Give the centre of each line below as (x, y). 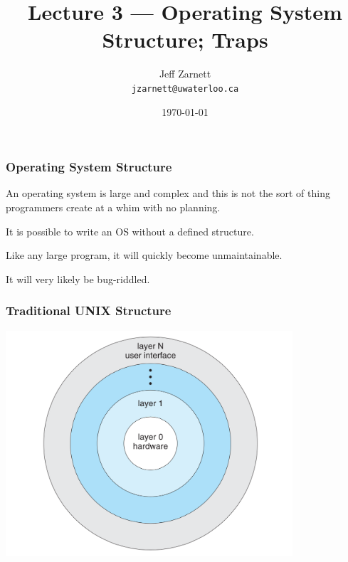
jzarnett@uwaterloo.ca (185, 89)
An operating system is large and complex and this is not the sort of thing (168, 193)
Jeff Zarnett (185, 74)
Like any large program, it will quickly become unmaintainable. (144, 255)
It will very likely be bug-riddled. (78, 279)
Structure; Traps (185, 39)
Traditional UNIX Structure (89, 311)
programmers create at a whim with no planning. (113, 207)
